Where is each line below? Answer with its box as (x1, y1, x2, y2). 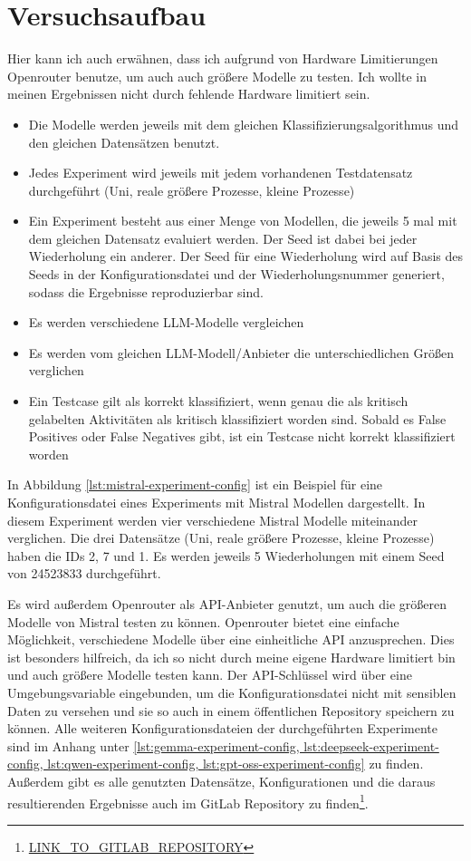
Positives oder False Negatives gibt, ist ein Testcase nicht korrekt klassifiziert (28, 427, 456, 446)
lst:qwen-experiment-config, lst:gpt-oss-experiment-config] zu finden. (47, 754, 424, 773)
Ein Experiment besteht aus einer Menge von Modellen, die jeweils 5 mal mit (28, 211, 457, 230)
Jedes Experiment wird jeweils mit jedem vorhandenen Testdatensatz (28, 163, 413, 182)
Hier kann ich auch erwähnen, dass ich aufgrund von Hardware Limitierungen (7, 49, 438, 68)
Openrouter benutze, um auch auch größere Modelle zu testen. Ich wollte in (7, 66, 427, 85)
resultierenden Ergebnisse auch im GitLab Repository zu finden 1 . (7, 790, 369, 812)
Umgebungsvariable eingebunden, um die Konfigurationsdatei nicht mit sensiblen (7, 682, 457, 701)
